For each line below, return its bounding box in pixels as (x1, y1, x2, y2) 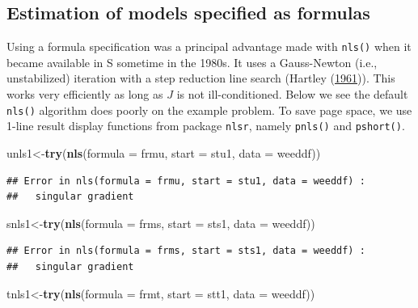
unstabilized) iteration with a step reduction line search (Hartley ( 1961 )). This (6, 70, 395, 86)
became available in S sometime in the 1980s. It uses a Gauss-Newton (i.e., (6, 53, 378, 70)
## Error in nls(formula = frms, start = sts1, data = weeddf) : (6, 245, 365, 257)
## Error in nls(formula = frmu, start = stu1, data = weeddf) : (6, 175, 365, 187)
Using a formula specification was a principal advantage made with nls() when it (6, 38, 412, 55)
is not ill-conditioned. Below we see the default (176, 86, 408, 103)
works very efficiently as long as (6, 86, 163, 103)
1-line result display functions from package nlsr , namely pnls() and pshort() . (6, 117, 405, 134)
